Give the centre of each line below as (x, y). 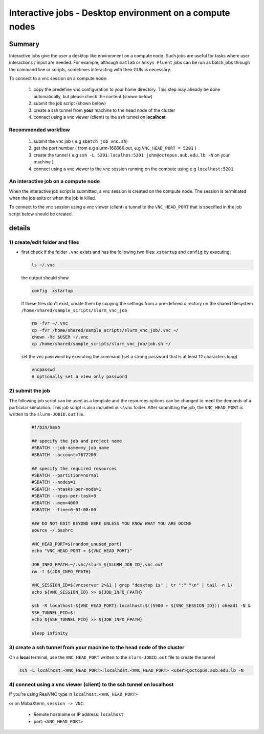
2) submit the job (30, 391)
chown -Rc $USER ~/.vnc (60, 337)
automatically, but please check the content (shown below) (93, 96)
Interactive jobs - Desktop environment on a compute (120, 13)
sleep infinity (50, 633)
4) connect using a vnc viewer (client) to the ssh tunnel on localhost (91, 684)
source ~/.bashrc (52, 530)
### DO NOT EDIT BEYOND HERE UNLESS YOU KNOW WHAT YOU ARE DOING (111, 523)
